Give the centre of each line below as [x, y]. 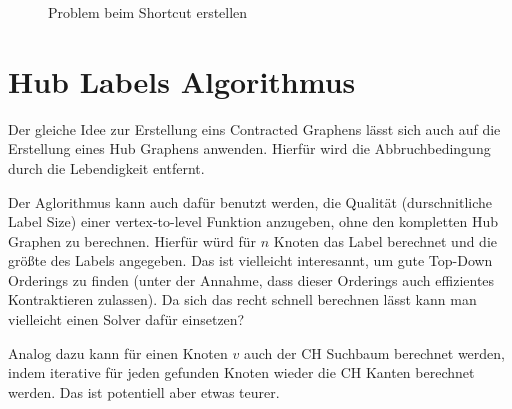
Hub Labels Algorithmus [182, 80]
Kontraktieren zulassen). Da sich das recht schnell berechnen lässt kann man [242, 299]
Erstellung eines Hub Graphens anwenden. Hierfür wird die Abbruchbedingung [249, 148]
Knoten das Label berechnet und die [385, 240]
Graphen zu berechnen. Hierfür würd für [132, 240]
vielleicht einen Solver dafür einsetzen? [126, 319]
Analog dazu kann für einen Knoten [118, 352]
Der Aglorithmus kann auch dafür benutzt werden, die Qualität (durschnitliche [250, 201]
